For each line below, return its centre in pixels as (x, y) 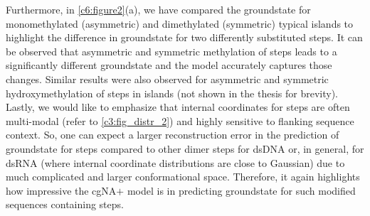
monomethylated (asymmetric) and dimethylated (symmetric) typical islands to (180, 23)
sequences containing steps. (65, 204)
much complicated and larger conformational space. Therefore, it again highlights (183, 177)
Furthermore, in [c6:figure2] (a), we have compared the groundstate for (158, 9)
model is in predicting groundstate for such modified (241, 190)
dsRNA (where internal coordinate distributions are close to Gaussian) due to (175, 162)
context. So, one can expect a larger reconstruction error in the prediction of (173, 135)
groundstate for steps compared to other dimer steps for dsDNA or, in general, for (185, 148)
